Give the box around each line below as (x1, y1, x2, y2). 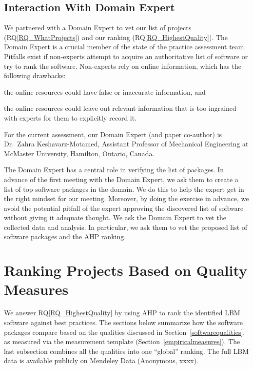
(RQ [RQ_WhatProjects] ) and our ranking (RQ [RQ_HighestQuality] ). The (4, 32, 228, 42)
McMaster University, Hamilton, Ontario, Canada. (4, 148, 155, 158)
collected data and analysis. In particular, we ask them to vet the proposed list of (4, 222, 248, 232)
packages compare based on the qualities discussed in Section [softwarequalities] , (4, 327, 245, 337)
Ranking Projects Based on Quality (4, 260, 248, 280)
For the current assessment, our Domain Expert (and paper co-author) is (4, 129, 222, 139)
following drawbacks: (4, 70, 66, 81)
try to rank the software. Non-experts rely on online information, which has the (4, 61, 241, 71)
